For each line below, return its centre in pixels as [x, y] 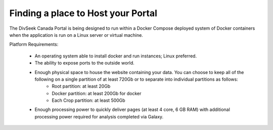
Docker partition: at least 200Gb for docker [97, 93]
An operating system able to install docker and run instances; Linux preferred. [116, 56]
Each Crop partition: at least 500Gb [89, 100]
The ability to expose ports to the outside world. [85, 63]
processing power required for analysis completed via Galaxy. [99, 116]
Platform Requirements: [34, 44]
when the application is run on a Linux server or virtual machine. [76, 35]
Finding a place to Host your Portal [83, 13]
